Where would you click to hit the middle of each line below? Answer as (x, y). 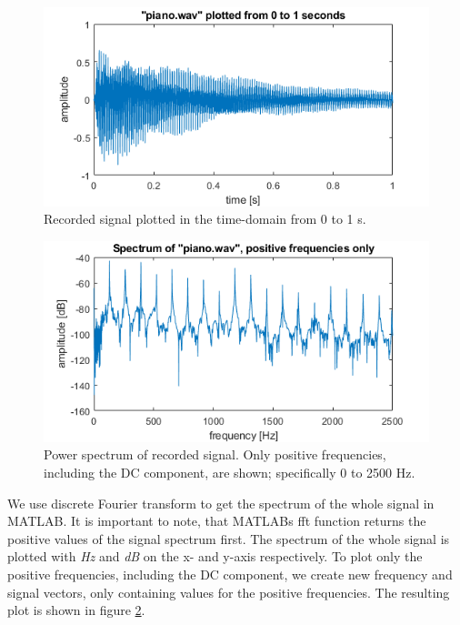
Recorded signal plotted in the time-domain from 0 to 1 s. (205, 219)
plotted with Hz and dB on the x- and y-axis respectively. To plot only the (215, 556)
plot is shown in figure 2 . (76, 610)
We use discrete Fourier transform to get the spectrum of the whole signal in (221, 503)
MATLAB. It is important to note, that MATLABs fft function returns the (217, 521)
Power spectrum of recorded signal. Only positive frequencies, (215, 454)
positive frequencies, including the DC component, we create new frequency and (230, 574)
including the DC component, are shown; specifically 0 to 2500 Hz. (230, 473)
